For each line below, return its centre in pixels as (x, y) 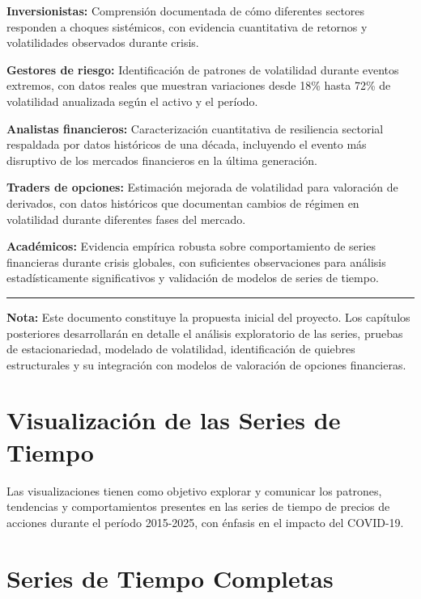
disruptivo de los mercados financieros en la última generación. (162, 160)
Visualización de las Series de (174, 420)
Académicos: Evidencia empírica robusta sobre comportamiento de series (191, 246)
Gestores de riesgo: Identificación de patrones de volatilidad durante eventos (203, 69)
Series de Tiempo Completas (170, 578)
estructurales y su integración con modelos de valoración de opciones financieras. (206, 364)
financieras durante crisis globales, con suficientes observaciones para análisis (196, 262)
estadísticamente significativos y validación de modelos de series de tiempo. (193, 278)
